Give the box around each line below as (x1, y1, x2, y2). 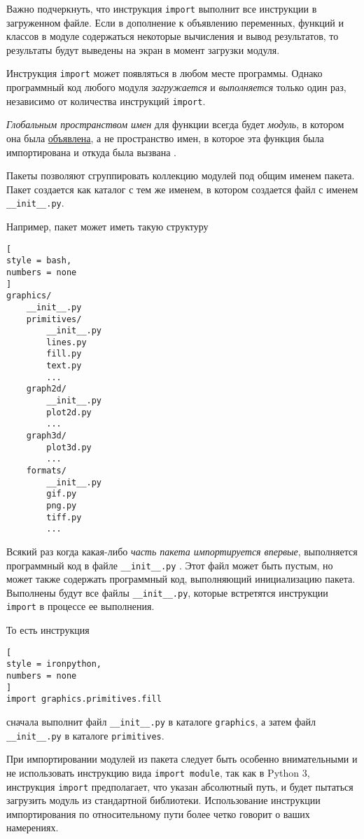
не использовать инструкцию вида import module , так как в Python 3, (6, 765, 310, 779)
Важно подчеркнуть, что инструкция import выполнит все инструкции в (6, 1, 317, 15)
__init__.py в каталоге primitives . (6, 728, 164, 742)
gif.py (46, 489, 77, 499)
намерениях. (6, 820, 59, 835)
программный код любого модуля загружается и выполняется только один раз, (6, 80, 346, 95)
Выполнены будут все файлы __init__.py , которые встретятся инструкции (6, 585, 328, 599)
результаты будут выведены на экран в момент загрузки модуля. (6, 42, 280, 57)
